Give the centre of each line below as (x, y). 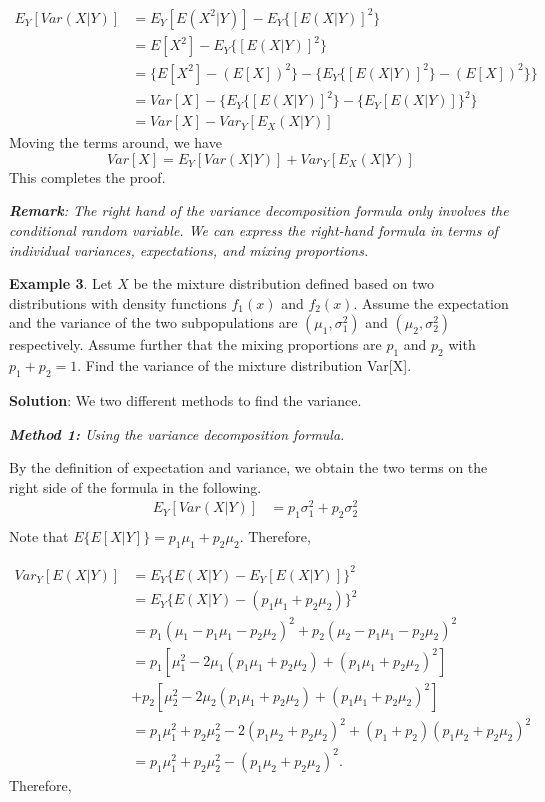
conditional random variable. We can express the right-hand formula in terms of (253, 229)
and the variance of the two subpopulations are (153, 322)
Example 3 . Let (61, 283)
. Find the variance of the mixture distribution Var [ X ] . (244, 365)
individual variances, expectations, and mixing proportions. (189, 249)
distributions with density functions (118, 302)
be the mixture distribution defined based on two (283, 283)
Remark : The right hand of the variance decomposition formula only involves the (259, 210)
